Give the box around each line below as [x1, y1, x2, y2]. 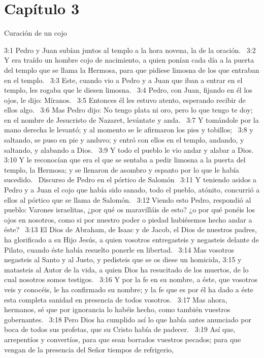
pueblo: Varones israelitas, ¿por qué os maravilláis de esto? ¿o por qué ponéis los [4, 204, 255, 215]
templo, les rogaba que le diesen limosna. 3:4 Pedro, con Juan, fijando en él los [4, 85, 252, 95]
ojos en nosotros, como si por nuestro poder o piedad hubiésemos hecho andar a [4, 214, 252, 225]
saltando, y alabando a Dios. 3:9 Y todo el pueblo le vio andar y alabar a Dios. [4, 144, 254, 155]
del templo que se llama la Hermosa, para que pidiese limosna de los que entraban [4, 64, 259, 75]
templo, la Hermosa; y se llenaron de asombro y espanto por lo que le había [4, 164, 239, 175]
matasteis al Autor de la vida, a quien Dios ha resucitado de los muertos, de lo [4, 264, 249, 274]
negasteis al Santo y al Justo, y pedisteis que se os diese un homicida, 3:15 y [4, 254, 242, 265]
